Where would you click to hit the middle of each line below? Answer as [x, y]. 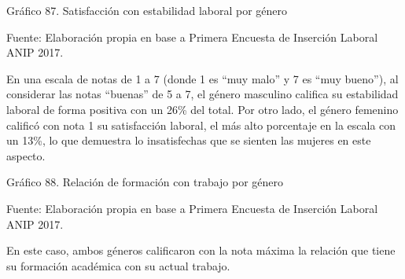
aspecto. [26, 155]
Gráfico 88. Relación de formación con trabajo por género [145, 182]
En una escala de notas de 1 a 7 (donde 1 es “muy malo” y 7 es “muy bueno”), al [202, 78]
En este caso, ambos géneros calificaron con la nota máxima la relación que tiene [201, 250]
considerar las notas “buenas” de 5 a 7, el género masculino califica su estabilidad [202, 94]
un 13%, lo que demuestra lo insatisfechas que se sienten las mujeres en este [189, 140]
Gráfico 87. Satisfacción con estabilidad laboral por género [147, 10]
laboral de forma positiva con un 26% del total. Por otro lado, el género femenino [202, 109]
